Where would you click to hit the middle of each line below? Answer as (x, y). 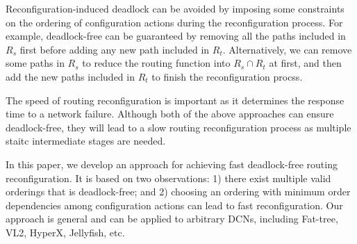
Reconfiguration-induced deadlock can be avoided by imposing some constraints (175, 8)
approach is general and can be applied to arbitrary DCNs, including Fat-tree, (172, 219)
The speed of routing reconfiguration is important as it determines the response (175, 100)
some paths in (35, 63)
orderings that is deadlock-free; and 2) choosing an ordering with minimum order (178, 192)
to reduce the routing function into (156, 63)
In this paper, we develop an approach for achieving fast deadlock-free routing (172, 164)
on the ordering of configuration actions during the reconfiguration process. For (174, 22)
